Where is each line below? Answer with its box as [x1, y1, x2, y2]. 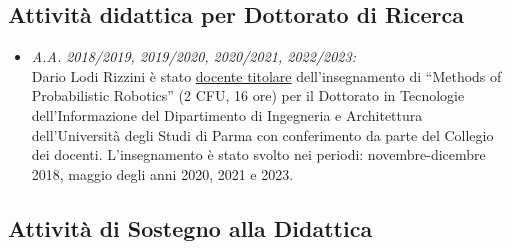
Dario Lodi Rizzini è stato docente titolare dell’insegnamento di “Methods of [31, 65, 502, 86]
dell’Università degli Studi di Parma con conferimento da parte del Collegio [31, 124, 494, 145]
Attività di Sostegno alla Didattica [8, 212, 373, 243]
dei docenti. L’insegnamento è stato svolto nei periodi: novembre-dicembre [31, 144, 486, 165]
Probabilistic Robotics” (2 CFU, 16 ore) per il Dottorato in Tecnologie [31, 85, 465, 106]
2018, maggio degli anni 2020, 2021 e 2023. [31, 163, 294, 184]
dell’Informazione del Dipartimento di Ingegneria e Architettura [31, 104, 423, 125]
